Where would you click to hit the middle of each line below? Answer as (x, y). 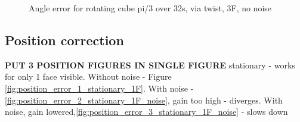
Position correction (64, 40)
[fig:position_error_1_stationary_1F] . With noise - (99, 88)
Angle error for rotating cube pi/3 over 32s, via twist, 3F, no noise (150, 8)
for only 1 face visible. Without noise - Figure (88, 76)
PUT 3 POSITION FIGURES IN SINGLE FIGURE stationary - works (150, 65)
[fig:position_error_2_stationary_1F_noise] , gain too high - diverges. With (144, 100)
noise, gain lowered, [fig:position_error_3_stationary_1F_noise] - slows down (146, 112)
